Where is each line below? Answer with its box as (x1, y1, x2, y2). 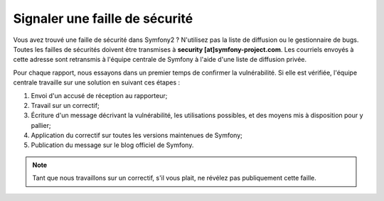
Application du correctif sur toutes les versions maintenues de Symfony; (31, 131, 243, 140)
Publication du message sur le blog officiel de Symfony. (31, 141, 194, 149)
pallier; (31, 121, 51, 129)
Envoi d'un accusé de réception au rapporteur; (31, 91, 168, 99)
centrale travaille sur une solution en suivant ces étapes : (13, 78, 181, 87)
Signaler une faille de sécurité (13, 11, 193, 26)
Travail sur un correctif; (31, 101, 100, 109)
